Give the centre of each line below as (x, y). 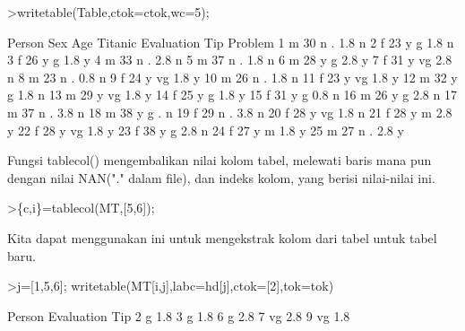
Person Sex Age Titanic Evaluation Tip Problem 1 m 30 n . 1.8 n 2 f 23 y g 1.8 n (231, 42)
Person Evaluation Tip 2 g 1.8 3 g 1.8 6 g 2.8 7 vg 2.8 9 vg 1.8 (179, 315)
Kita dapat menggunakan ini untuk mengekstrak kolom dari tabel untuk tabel (222, 237)
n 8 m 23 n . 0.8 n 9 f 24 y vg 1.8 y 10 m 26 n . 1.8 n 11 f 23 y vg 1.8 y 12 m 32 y (232, 77)
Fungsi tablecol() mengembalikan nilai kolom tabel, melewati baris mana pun (220, 160)
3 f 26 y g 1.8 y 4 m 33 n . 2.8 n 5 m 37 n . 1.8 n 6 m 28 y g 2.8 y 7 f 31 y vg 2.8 (230, 60)
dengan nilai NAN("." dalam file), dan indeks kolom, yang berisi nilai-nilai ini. (221, 177)
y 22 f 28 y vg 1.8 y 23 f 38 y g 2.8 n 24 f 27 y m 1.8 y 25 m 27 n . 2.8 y (206, 130)
